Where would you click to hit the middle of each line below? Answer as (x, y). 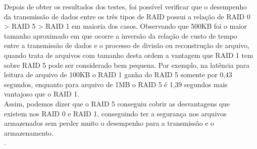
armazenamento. (29, 132)
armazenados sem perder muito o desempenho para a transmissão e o (109, 123)
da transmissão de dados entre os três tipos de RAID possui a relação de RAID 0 (127, 16)
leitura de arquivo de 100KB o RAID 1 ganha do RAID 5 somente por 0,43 (118, 74)
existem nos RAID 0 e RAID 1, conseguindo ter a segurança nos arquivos (115, 113)
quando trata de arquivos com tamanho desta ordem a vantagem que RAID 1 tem (129, 55)
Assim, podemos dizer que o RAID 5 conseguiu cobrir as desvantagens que (117, 103)
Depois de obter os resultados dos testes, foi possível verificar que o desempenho (126, 6)
